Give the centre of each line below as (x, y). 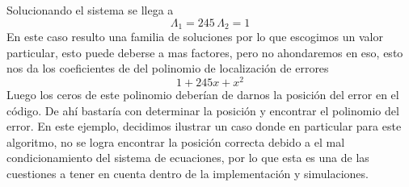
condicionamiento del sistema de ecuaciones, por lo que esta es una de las (188, 158)
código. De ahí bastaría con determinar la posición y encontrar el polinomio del (203, 110)
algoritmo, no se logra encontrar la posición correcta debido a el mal (176, 141)
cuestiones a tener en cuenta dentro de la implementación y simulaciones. (188, 173)
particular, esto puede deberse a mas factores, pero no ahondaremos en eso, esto (205, 52)
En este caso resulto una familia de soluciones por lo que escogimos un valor (195, 37)
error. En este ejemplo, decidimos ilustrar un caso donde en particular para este (204, 126)
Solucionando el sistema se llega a (90, 10)
